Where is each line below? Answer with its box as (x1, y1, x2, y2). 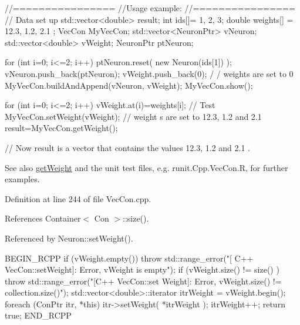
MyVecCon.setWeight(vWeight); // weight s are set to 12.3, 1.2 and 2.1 (5, 110, 262, 122)
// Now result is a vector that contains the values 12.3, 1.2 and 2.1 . (5, 141, 251, 153)
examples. (5, 173, 40, 185)
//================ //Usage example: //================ (5, 2, 295, 14)
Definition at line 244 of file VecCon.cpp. (5, 192, 151, 205)
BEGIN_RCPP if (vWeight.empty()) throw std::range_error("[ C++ (5, 252, 254, 264)
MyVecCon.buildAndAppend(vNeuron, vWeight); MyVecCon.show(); (5, 79, 253, 91)
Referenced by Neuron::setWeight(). (5, 232, 133, 244)
